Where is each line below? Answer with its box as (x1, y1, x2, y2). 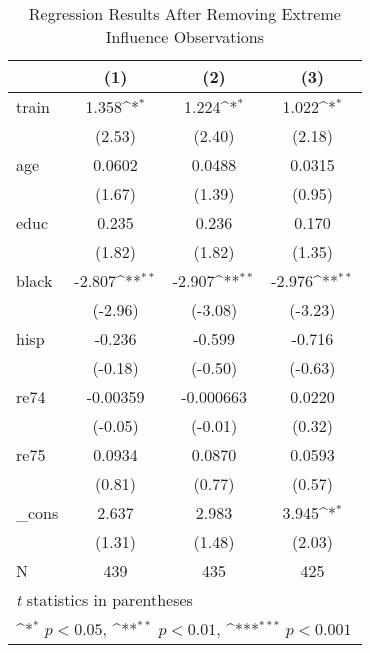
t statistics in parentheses (16, 588, 193, 611)
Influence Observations (105, 25, 265, 48)
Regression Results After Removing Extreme (28, 2, 341, 25)
